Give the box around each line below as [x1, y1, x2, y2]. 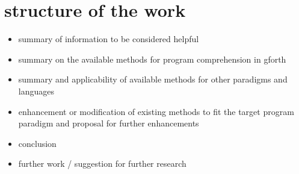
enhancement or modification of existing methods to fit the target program [18, 105, 294, 117]
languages [18, 84, 54, 97]
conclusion [18, 137, 57, 149]
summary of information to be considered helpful [18, 33, 199, 45]
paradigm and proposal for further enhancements [18, 117, 199, 129]
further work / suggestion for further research [18, 157, 186, 170]
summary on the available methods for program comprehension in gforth [18, 52, 286, 65]
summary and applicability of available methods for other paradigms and [18, 73, 288, 85]
